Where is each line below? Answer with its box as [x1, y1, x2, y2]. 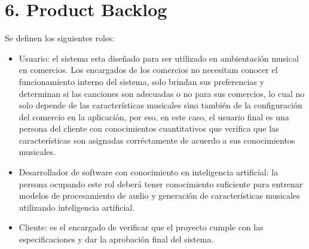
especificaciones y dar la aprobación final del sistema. [19, 233, 214, 245]
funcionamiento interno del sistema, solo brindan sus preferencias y [19, 75, 264, 87]
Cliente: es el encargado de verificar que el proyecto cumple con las [19, 221, 264, 233]
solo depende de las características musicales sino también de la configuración [19, 99, 302, 111]
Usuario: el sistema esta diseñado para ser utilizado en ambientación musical [19, 51, 299, 64]
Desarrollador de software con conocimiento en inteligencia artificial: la [19, 166, 279, 178]
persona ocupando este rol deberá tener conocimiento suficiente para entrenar [19, 177, 303, 190]
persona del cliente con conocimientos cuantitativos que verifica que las [19, 122, 279, 135]
